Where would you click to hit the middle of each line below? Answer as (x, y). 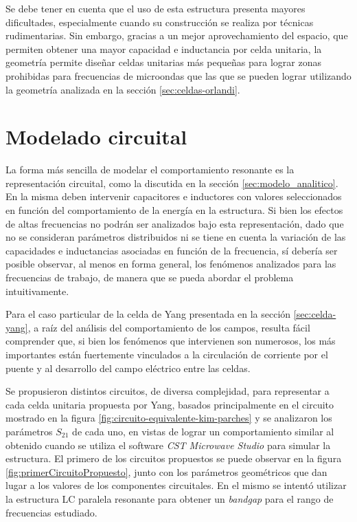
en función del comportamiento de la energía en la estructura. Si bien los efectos (174, 210)
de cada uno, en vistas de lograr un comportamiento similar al (203, 431)
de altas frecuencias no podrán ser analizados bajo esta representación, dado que (175, 223)
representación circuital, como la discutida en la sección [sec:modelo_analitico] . (172, 183)
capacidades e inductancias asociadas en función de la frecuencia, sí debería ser (172, 250)
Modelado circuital (96, 137)
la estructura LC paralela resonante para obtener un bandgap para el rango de (170, 498)
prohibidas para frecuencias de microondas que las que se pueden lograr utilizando (178, 75)
